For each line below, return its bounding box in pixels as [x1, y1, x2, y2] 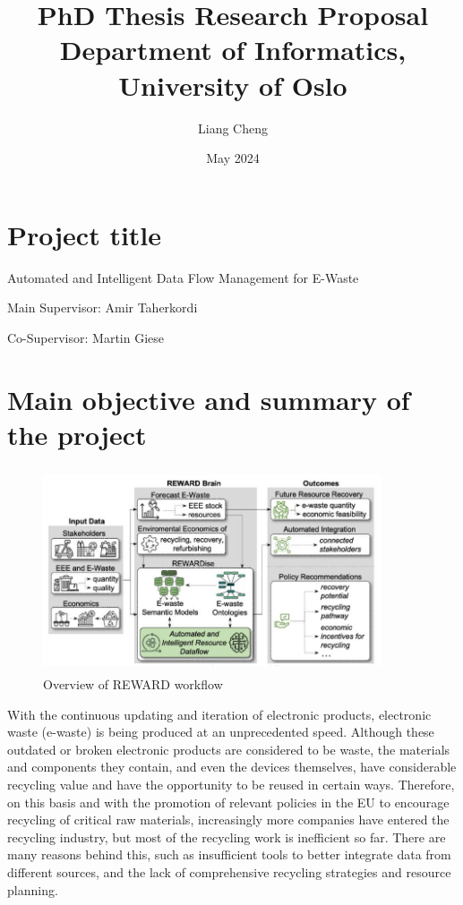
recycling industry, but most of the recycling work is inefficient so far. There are [7, 827, 446, 846]
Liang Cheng [198, 118, 268, 137]
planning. [7, 880, 58, 899]
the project [7, 415, 147, 452]
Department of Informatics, [59, 31, 407, 68]
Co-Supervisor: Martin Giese [7, 328, 164, 346]
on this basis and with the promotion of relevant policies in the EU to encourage [7, 792, 450, 811]
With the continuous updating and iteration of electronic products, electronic [7, 704, 432, 723]
